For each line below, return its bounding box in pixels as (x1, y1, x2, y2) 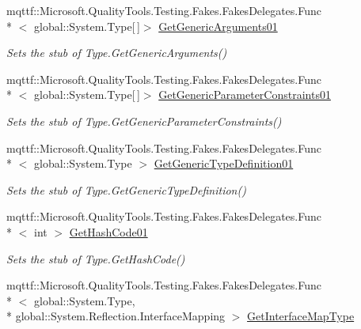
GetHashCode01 (69, 223, 148, 240)
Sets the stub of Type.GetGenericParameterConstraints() (6, 112, 282, 129)
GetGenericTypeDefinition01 (154, 155, 294, 172)
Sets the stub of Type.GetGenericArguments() (6, 44, 227, 61)
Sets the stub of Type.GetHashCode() (6, 250, 185, 267)
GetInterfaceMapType (247, 308, 355, 324)
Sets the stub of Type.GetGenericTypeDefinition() (6, 181, 246, 198)
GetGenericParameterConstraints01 (158, 86, 331, 103)
